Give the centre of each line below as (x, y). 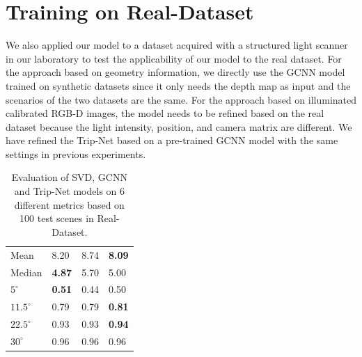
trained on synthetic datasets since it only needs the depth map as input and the (178, 85)
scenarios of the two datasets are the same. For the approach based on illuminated (181, 99)
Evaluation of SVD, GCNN (69, 177)
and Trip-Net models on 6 (70, 191)
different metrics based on (69, 204)
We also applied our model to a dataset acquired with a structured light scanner (177, 45)
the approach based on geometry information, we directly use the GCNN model (175, 72)
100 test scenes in (57, 218)
